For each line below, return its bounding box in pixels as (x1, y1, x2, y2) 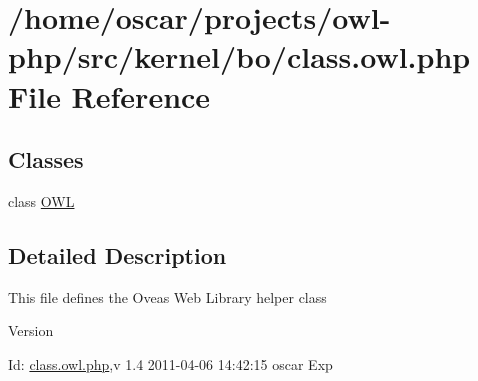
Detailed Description (8, 239, 227, 270)
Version (8, 320, 54, 341)
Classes (8, 144, 84, 175)
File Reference (8, 75, 211, 116)
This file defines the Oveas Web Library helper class (8, 286, 327, 307)
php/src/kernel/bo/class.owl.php (8, 36, 471, 77)
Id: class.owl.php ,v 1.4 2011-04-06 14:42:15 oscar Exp (8, 353, 333, 374)
